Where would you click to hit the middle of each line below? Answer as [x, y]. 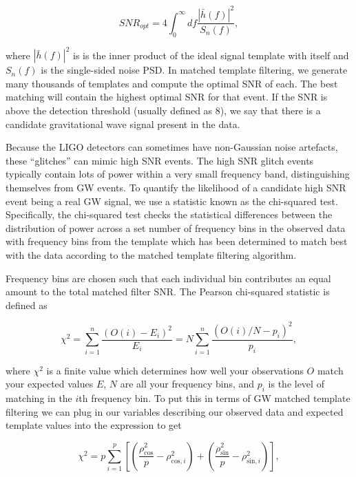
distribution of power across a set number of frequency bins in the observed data [176, 227]
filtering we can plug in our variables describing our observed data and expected [175, 411]
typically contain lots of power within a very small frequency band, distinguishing [178, 174]
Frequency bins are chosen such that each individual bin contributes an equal [168, 278]
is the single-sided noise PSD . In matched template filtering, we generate [194, 70]
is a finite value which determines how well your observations [175, 370]
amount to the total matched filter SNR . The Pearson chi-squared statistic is [168, 291]
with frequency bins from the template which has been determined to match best [177, 241]
